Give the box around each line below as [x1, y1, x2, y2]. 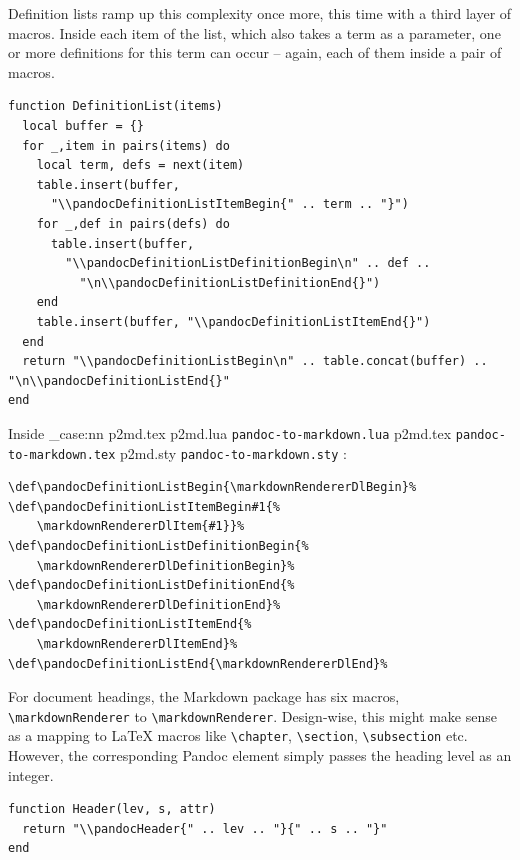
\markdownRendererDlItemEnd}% [36, 636, 238, 651]
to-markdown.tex [8, 447, 116, 462]
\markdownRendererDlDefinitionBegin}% [36, 558, 295, 573]
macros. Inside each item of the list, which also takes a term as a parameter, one [8, 22, 501, 43]
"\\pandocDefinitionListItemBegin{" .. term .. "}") [50, 197, 409, 212]
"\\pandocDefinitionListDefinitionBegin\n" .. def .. [65, 256, 431, 271]
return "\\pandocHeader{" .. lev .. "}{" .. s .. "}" [22, 821, 388, 836]
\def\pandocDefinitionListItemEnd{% [8, 617, 252, 632]
